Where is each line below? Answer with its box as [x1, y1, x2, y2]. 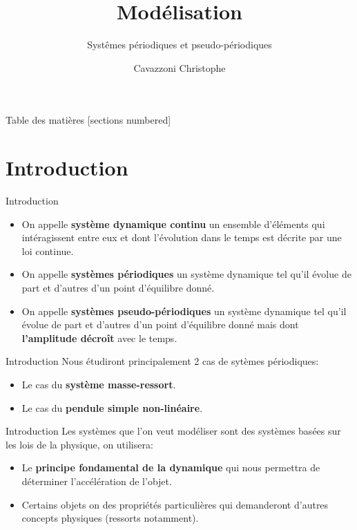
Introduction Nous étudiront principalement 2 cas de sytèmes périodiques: [6, 354, 319, 368]
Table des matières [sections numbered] [6, 113, 171, 127]
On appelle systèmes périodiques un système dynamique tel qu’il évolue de [21, 267, 351, 281]
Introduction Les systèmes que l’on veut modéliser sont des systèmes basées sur [6, 424, 341, 438]
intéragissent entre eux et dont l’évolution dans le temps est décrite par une [21, 230, 342, 245]
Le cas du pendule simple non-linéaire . [21, 400, 203, 415]
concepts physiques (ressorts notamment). [21, 511, 199, 525]
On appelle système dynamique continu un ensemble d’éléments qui [21, 216, 325, 231]
